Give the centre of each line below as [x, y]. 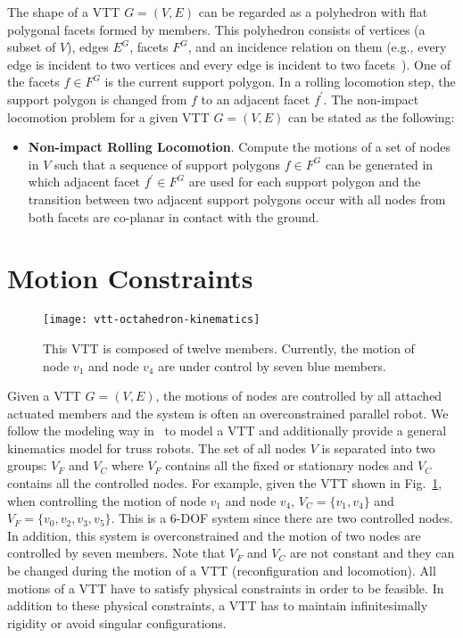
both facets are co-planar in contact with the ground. [174, 216]
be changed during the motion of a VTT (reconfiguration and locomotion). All [222, 571]
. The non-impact [371, 99]
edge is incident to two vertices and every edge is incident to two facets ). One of [229, 64]
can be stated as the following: [372, 116]
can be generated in [379, 164]
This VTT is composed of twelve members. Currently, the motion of [229, 348]
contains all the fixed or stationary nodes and [289, 465]
